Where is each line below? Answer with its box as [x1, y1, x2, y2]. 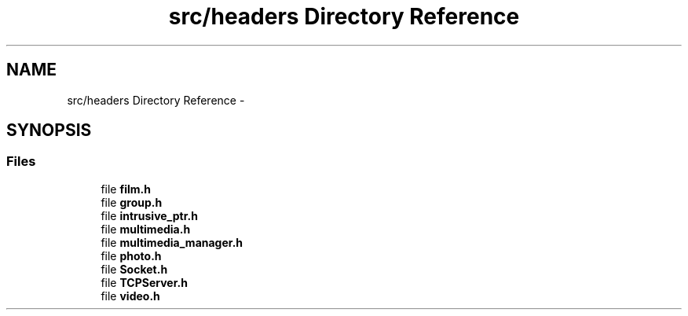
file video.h [101, 288, 160, 303]
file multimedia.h [101, 222, 191, 236]
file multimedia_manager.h [101, 235, 243, 249]
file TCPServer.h [101, 275, 188, 289]
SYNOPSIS [6, 120, 92, 141]
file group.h [101, 195, 163, 209]
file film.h [101, 182, 151, 196]
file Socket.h [101, 262, 168, 276]
